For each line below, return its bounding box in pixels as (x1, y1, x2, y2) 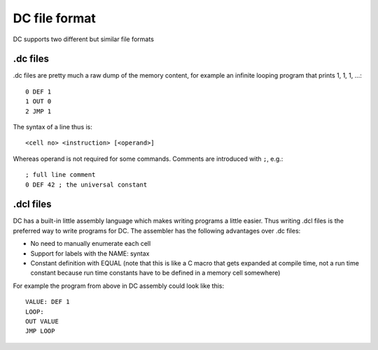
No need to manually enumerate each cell (30, 240, 151, 248)
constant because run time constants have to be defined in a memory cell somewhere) (30, 269, 281, 277)
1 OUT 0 (25, 98, 52, 105)
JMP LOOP (25, 327, 55, 335)
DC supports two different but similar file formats (13, 35, 154, 43)
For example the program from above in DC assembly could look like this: (13, 282, 225, 290)
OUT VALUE (25, 318, 59, 325)
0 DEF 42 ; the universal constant (25, 180, 148, 189)
